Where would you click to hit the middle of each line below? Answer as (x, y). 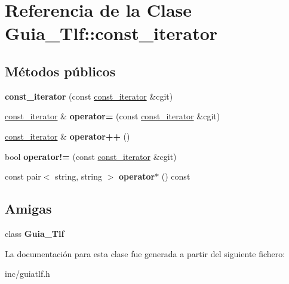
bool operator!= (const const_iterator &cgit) (91, 156)
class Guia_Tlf (35, 233)
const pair (23, 176)
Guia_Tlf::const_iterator (111, 33)
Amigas (28, 209)
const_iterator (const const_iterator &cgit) (89, 96)
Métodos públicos (60, 71)
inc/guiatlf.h (27, 274)
